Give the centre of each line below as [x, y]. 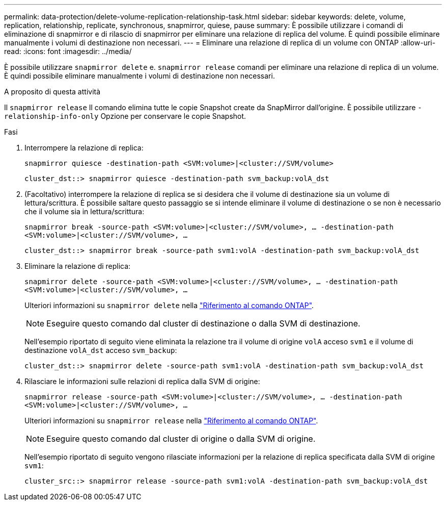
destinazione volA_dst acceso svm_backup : [101, 350]
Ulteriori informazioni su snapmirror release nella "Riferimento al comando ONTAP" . [171, 421]
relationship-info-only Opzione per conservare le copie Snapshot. [125, 116]
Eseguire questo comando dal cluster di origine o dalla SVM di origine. [181, 439]
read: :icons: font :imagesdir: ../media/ [68, 51]
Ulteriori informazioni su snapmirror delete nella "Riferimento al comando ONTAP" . [169, 305]
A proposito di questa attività [52, 92]
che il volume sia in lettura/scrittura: [85, 211]
